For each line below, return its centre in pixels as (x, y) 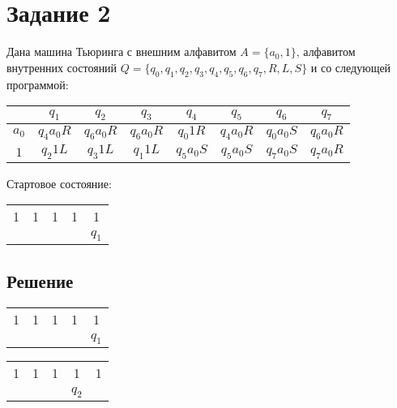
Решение (40, 280)
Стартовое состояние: (59, 183)
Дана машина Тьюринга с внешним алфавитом (122, 52)
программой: (38, 84)
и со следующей (351, 67)
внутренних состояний (62, 67)
